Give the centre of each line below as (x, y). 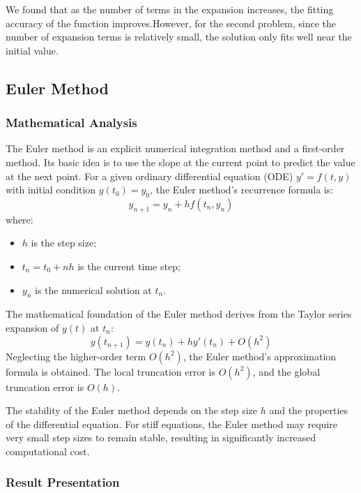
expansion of (32, 327)
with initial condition (51, 190)
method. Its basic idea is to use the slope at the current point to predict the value (180, 162)
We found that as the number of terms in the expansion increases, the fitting (170, 9)
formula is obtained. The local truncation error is (110, 371)
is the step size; (64, 243)
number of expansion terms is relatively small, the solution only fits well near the (179, 37)
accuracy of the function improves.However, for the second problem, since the (171, 23)
